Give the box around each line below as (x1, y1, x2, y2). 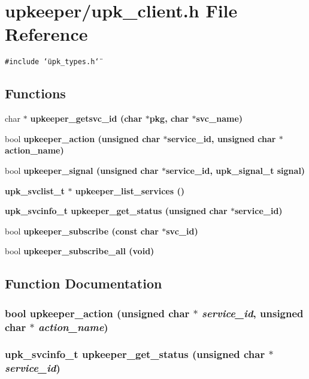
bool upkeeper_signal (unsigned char (5, 164, 159, 176)
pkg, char (149, 112, 189, 125)
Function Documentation (5, 274, 162, 293)
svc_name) (196, 112, 243, 125)
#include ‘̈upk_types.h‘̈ (5, 58, 99, 67)
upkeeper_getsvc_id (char (30, 112, 143, 125)
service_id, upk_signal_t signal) (166, 164, 305, 176)
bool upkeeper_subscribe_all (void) (5, 245, 154, 257)
